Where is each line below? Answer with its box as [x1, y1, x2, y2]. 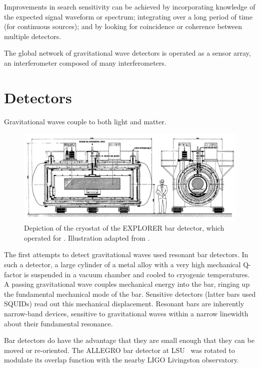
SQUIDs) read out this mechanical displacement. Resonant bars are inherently [4, 298, 244, 309]
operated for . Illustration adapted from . [24, 232, 150, 243]
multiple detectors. [4, 31, 61, 41]
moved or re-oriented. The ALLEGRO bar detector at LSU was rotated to [4, 344, 235, 355]
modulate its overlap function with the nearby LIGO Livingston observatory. [4, 354, 239, 365]
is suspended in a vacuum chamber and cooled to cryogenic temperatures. [24, 269, 250, 279]
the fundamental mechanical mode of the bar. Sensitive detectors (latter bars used [4, 288, 256, 299]
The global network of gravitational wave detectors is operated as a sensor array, [4, 48, 251, 58]
